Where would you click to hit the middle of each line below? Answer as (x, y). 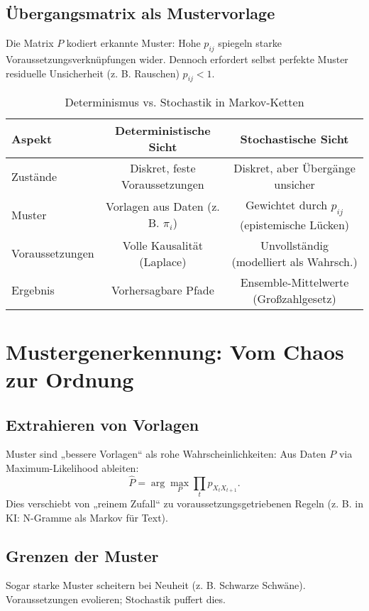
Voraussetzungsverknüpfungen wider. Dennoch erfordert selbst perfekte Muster (177, 59)
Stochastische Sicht (294, 138)
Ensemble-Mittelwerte (294, 282)
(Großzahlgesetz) (294, 298)
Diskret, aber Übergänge (294, 168)
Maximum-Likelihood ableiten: (72, 467)
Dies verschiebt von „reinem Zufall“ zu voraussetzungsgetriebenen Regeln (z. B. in (184, 503)
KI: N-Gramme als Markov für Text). (87, 517)
